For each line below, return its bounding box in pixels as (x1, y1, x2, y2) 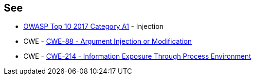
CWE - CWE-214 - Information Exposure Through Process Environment (23, 52, 251, 61)
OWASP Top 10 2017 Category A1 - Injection (23, 22, 164, 31)
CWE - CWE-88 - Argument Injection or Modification (23, 37, 192, 46)
